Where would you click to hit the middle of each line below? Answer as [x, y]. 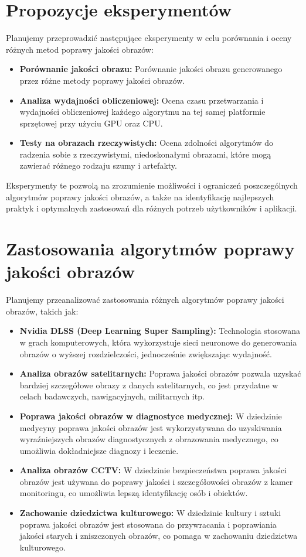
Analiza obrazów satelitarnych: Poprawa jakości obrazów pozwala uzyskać [160, 373]
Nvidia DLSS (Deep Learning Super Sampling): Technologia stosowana [160, 331]
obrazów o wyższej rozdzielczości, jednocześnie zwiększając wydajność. [146, 353]
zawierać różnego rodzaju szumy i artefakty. [98, 165]
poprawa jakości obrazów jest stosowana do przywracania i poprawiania [148, 524]
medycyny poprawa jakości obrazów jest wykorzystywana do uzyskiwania [151, 427]
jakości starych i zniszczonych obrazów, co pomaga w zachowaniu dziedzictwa [159, 536]
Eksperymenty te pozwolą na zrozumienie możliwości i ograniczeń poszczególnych [152, 185]
